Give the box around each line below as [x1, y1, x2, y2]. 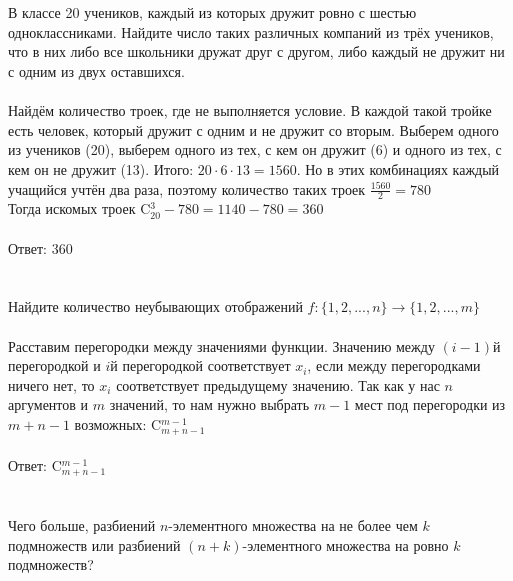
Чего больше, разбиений [8, 514, 156, 535]
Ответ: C [8, 454, 62, 475]
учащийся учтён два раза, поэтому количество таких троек [8, 178, 366, 199]
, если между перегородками [307, 355, 481, 376]
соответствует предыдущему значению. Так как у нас [116, 374, 440, 395]
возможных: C [74, 413, 162, 434]
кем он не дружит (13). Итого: [8, 158, 194, 179]
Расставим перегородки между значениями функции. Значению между [8, 335, 435, 356]
